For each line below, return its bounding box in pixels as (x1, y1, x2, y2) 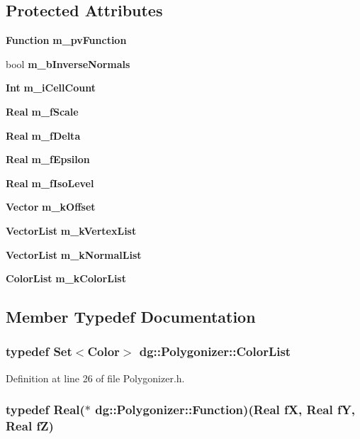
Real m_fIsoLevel (6, 175, 94, 190)
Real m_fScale (6, 104, 79, 118)
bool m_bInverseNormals (6, 56, 130, 71)
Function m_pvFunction (6, 33, 127, 48)
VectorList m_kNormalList (6, 247, 142, 262)
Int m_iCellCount (6, 80, 96, 95)
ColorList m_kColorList (6, 271, 126, 286)
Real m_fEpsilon (6, 152, 90, 167)
